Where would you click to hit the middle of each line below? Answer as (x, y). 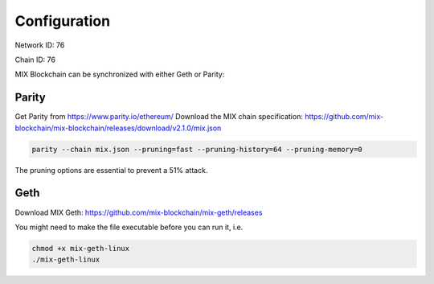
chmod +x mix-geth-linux (81, 248)
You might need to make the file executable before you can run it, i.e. (129, 227)
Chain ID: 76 (35, 60)
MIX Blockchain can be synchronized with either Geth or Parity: (120, 74)
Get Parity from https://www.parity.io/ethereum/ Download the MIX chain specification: (159, 117)
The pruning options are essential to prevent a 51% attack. (111, 170)
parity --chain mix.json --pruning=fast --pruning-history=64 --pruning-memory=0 (197, 149)
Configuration (63, 21)
